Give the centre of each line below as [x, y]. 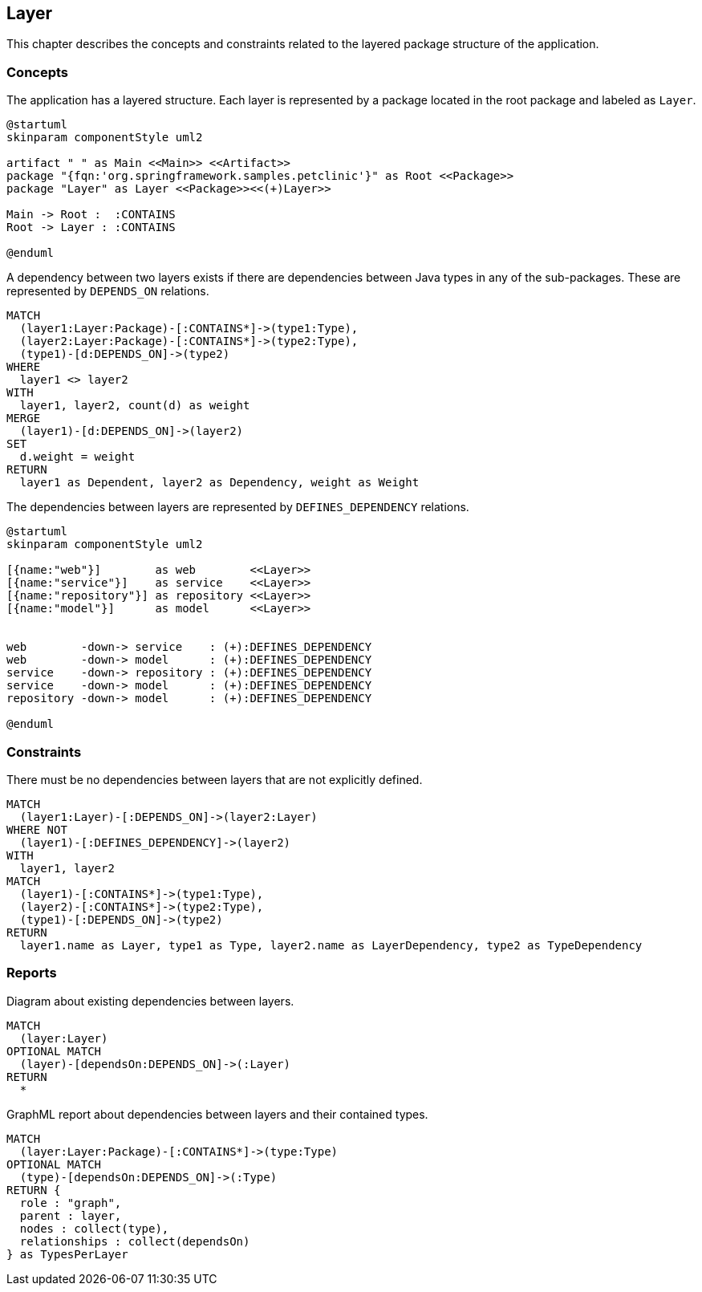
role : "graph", [71, 1203]
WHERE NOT [37, 829]
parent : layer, [71, 1215]
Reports [32, 973]
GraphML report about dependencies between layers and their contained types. [217, 1114]
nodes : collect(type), [94, 1228]
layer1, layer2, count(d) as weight [135, 406]
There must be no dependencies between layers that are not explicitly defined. [215, 779]
